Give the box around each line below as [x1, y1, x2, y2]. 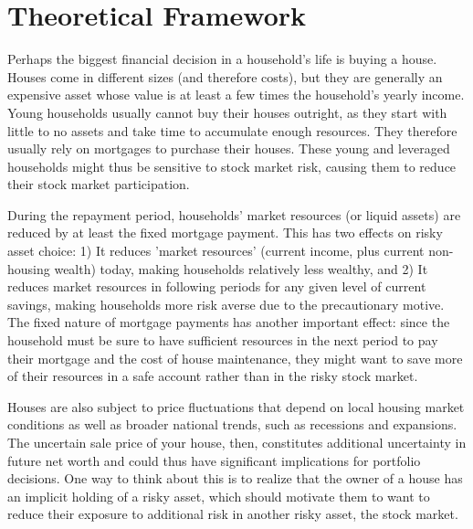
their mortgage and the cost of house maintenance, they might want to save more [7, 348, 463, 367]
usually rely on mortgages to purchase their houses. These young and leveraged [7, 139, 450, 158]
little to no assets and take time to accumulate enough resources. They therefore [7, 121, 457, 140]
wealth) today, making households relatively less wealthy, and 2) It [54, 259, 428, 278]
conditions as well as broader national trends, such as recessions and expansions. [7, 415, 457, 434]
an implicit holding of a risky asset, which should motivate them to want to [7, 486, 430, 505]
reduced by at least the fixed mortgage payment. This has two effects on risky [7, 223, 443, 242]
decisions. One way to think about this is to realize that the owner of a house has [7, 469, 463, 488]
